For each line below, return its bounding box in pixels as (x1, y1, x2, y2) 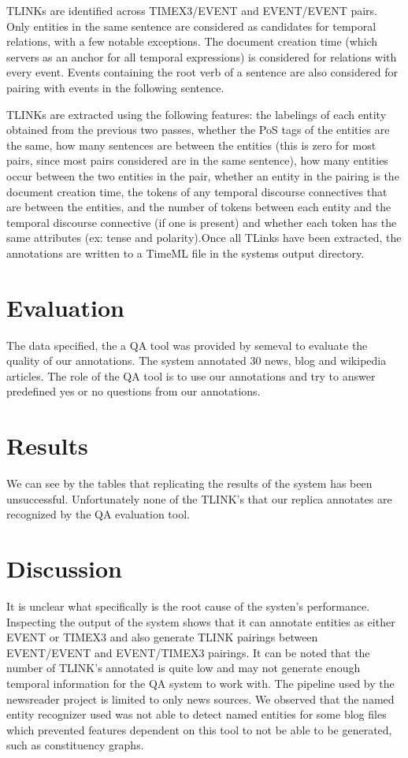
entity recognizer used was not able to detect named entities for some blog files (6, 706, 387, 723)
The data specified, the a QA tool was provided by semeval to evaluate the (6, 336, 368, 353)
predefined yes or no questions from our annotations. (6, 383, 261, 399)
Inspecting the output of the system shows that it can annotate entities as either (6, 613, 395, 630)
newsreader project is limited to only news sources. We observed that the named (6, 690, 395, 707)
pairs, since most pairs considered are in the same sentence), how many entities (6, 152, 388, 169)
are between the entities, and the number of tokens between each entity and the (6, 199, 391, 215)
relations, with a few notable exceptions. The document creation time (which (6, 33, 378, 50)
